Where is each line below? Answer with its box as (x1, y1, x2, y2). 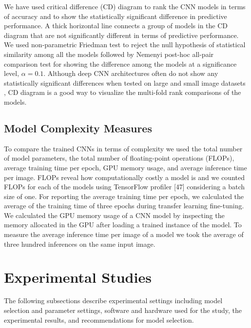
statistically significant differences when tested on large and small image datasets (4, 77, 246, 88)
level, (4, 68, 19, 78)
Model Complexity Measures (4, 120, 152, 135)
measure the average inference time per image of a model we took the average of (4, 229, 244, 239)
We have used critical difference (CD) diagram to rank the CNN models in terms (4, 1, 246, 11)
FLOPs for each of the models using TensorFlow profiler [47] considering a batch (4, 182, 245, 192)
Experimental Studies (4, 267, 152, 287)
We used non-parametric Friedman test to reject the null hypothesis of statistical (4, 39, 246, 50)
